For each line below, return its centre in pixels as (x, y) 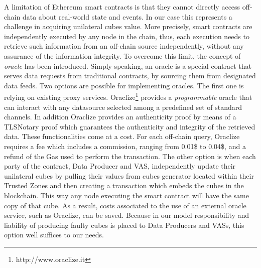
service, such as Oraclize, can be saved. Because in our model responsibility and (127, 215)
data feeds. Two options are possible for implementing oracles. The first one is (124, 85)
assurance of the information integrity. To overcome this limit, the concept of (122, 55)
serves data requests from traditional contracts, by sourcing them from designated (130, 76)
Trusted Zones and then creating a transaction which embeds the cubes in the (124, 185)
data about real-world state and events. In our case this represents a (127, 16)
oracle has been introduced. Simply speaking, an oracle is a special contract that (128, 65)
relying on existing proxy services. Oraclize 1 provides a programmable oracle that (128, 96)
